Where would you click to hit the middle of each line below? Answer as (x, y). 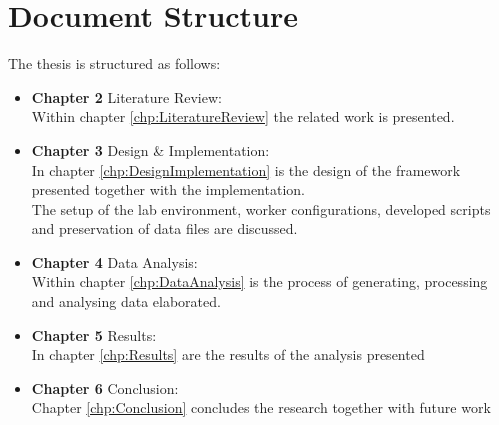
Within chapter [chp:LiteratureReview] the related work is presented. (243, 116)
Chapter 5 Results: (94, 334)
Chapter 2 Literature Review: (126, 96)
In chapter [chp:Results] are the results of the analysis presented (228, 354)
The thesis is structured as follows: (114, 63)
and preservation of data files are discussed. (164, 228)
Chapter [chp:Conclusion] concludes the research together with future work (261, 407)
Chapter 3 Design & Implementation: (150, 149)
